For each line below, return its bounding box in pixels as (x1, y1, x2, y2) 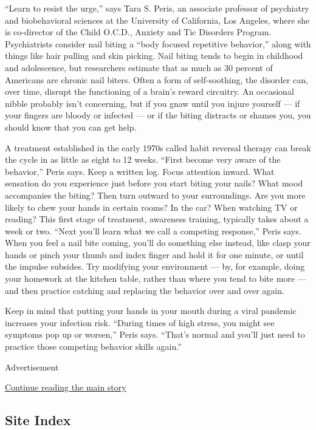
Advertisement (5, 360, 59, 373)
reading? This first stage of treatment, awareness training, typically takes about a (5, 213, 309, 225)
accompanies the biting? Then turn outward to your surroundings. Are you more (5, 188, 306, 201)
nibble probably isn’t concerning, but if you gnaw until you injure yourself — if (5, 97, 300, 109)
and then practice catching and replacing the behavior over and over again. (5, 284, 284, 296)
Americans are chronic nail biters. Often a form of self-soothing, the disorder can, (5, 73, 308, 86)
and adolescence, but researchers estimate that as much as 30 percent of (5, 61, 273, 73)
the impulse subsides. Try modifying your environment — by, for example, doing (5, 260, 305, 273)
